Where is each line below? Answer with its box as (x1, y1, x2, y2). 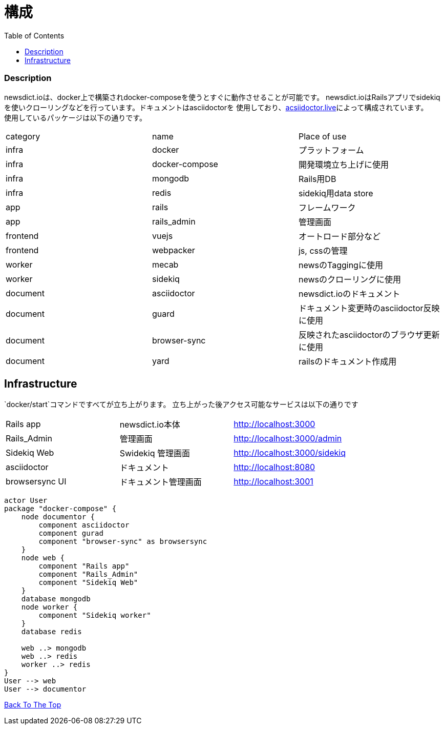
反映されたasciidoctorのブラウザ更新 (298, 329, 440, 340)
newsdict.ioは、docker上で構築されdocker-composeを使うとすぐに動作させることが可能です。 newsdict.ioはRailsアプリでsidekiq (4, 92, 440, 102)
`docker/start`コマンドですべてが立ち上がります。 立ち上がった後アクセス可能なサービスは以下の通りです (4, 400, 358, 409)
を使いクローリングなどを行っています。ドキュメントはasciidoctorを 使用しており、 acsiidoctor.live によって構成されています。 (4, 103, 428, 112)
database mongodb (21, 595, 91, 603)
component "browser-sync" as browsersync (38, 537, 207, 546)
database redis (21, 627, 82, 636)
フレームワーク (298, 202, 356, 213)
